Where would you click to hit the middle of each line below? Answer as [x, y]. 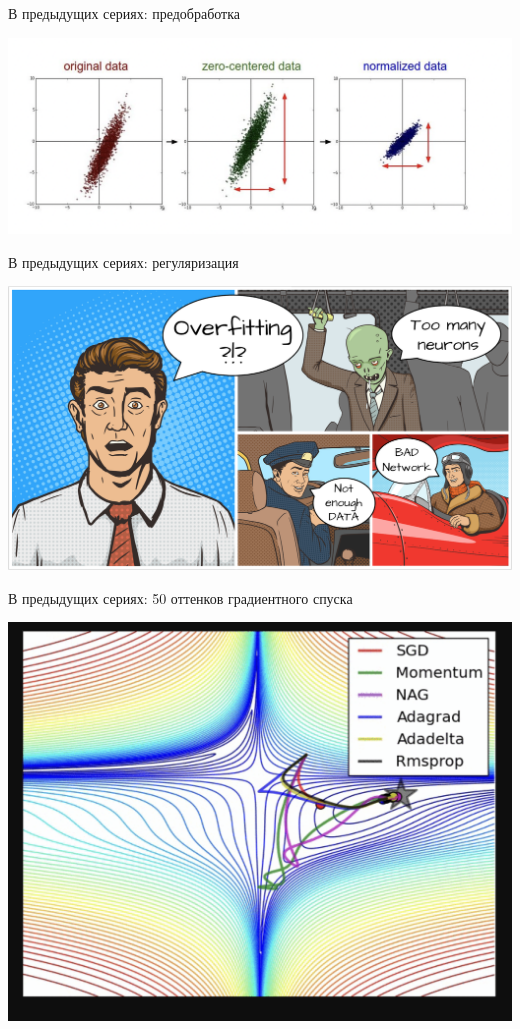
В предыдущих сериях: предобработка [124, 13]
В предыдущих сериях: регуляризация [123, 261]
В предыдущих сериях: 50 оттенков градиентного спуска [180, 597]
